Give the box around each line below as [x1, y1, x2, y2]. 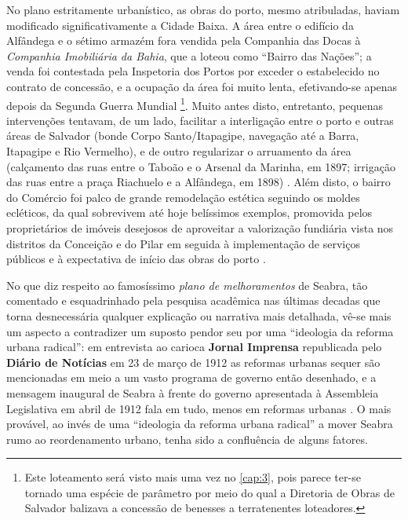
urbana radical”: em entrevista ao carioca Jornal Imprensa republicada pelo [6, 339, 382, 355]
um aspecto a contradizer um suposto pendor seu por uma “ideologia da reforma [6, 323, 394, 339]
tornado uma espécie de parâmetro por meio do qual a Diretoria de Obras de [24, 484, 395, 500]
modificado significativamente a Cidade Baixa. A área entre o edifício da [6, 16, 354, 33]
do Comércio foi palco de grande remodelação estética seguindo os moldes [6, 189, 360, 205]
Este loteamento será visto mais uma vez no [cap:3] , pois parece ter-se [24, 469, 361, 485]
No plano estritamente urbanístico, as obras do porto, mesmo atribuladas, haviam [6, 2, 400, 17]
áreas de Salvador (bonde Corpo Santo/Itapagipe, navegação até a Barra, [6, 127, 359, 144]
